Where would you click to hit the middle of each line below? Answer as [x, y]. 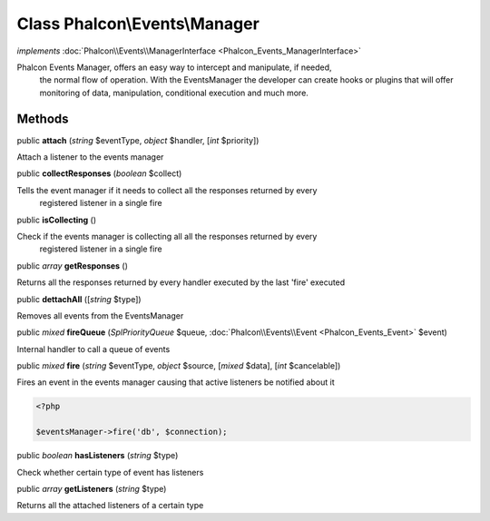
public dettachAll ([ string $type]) [79, 299]
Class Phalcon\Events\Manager [138, 24]
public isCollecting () [57, 220]
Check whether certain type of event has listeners [110, 472]
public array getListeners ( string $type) [92, 489]
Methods [43, 118]
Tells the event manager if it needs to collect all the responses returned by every [167, 190]
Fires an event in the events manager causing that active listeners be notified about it [176, 382]
